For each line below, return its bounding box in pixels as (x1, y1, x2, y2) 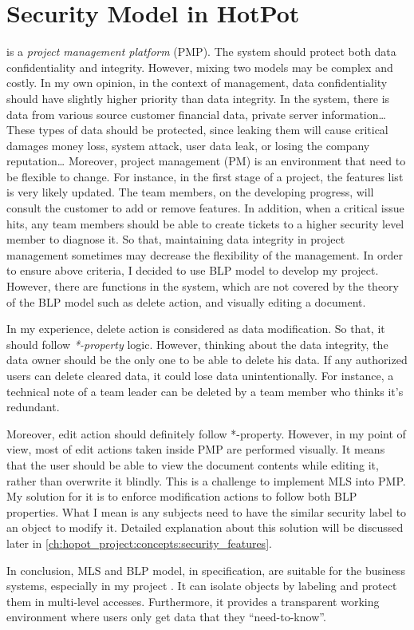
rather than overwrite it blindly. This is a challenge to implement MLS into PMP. (6, 472, 406, 489)
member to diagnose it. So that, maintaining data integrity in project (6, 231, 345, 248)
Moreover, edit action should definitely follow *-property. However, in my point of (6, 425, 406, 442)
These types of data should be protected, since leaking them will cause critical (6, 121, 388, 138)
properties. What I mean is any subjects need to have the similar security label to (6, 503, 407, 520)
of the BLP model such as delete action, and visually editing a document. (6, 293, 366, 310)
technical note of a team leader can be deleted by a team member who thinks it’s (6, 382, 404, 399)
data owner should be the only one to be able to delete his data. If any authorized (6, 351, 408, 368)
